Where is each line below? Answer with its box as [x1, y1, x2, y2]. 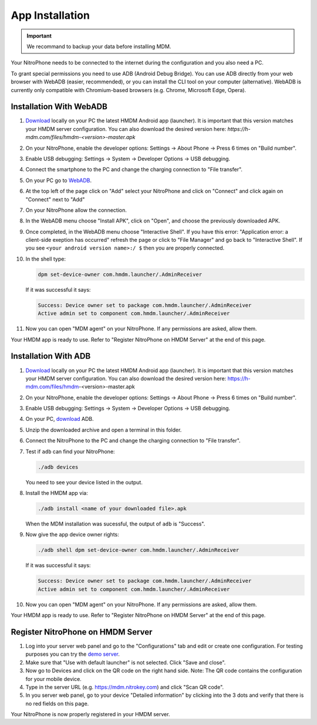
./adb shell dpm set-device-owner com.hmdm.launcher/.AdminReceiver [38, 547, 240, 554]
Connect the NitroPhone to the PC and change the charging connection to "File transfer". [25, 437, 241, 444]
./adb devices [38, 464, 79, 470]
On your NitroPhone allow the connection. [25, 206, 127, 214]
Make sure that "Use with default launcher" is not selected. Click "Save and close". [25, 659, 226, 666]
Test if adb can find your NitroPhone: [25, 448, 115, 455]
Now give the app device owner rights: [25, 531, 120, 538]
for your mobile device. [25, 675, 82, 682]
